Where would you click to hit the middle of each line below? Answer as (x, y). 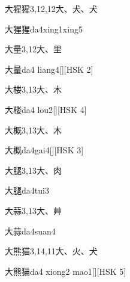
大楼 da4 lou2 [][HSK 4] (46, 109)
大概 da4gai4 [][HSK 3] (44, 150)
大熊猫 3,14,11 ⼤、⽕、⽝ (51, 251)
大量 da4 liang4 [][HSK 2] (49, 69)
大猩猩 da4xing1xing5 (44, 29)
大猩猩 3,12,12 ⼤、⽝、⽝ (51, 8)
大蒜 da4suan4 (30, 231)
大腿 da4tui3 (27, 190)
